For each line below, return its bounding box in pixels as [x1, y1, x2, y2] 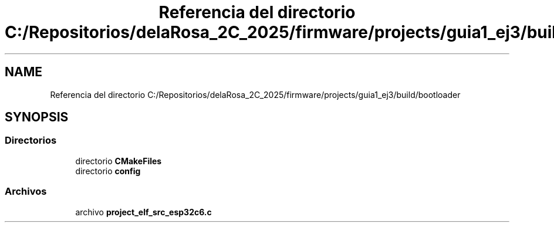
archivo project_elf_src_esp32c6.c [75, 206, 212, 217]
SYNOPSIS [5, 110, 69, 125]
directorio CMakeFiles [75, 155, 162, 166]
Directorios [5, 134, 57, 147]
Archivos [5, 185, 47, 198]
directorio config [75, 165, 141, 176]
